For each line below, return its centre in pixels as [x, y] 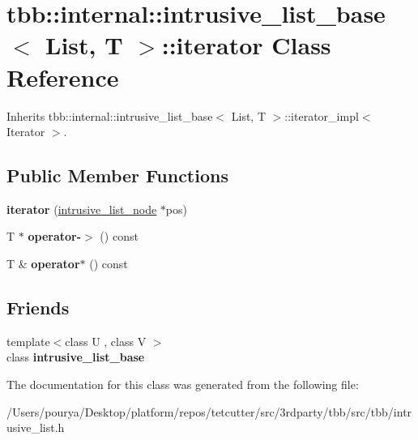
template [28, 341]
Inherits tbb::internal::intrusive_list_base [110, 115]
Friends [38, 308]
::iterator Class [246, 45]
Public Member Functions [117, 175]
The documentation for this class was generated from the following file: [183, 384]
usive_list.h [36, 427]
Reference [63, 77]
